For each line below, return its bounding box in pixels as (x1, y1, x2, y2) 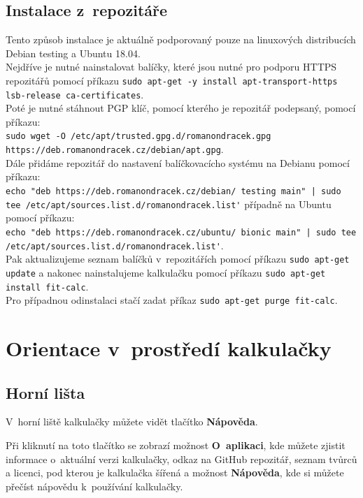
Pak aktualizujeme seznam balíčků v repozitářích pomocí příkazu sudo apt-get (6, 251, 350, 266)
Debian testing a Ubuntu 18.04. (6, 45, 141, 60)
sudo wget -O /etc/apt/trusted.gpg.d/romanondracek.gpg (6, 131, 271, 142)
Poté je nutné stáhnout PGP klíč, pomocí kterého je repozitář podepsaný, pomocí (6, 101, 356, 115)
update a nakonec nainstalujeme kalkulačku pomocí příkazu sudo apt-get (6, 265, 326, 279)
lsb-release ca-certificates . (6, 87, 144, 101)
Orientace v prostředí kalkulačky (6, 334, 332, 362)
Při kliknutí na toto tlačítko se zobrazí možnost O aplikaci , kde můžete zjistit (6, 438, 346, 452)
